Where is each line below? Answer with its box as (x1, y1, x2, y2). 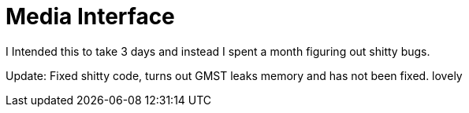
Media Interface (6, 3, 175, 30)
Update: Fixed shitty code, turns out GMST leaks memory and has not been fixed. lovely (6, 68, 463, 82)
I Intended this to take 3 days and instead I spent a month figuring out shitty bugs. (6, 44, 430, 58)
